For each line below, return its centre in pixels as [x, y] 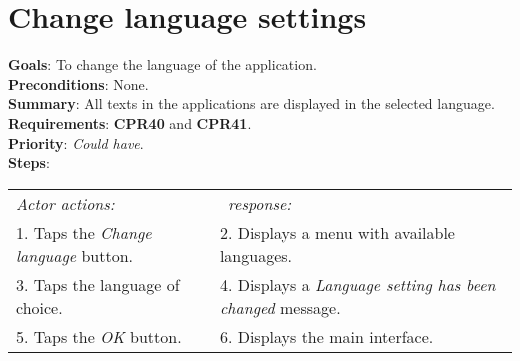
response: [260, 203]
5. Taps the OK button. [99, 336]
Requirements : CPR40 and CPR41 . [130, 122]
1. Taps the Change [84, 232]
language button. [75, 255]
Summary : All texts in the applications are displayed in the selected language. [251, 103]
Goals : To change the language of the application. [162, 64]
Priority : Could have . [76, 142]
